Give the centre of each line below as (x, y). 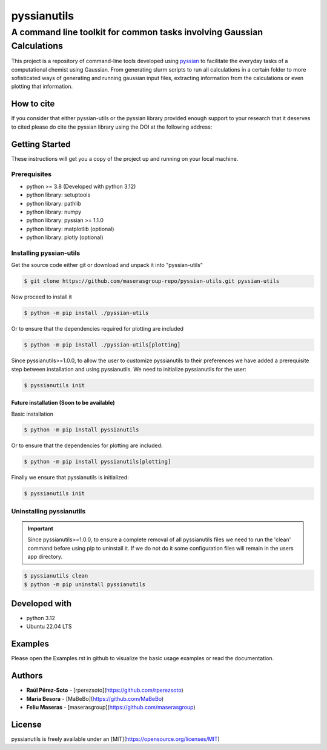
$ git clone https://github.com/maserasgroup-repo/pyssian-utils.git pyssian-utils (152, 281)
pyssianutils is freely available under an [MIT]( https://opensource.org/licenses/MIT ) (116, 739)
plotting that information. (42, 86)
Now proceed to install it (41, 297)
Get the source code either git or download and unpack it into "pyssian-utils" (107, 265)
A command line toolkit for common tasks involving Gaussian (137, 32)
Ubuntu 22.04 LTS (49, 627)
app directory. (45, 557)
